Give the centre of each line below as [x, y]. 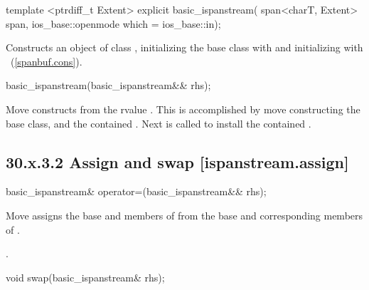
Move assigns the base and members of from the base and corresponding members [184, 215]
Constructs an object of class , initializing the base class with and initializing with [184, 47]
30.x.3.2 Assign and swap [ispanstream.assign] [177, 161]
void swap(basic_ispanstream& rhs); [85, 277]
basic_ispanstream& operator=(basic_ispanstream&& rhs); [136, 191]
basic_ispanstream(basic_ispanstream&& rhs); [108, 85]
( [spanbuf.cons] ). [46, 61]
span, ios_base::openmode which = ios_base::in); [113, 23]
